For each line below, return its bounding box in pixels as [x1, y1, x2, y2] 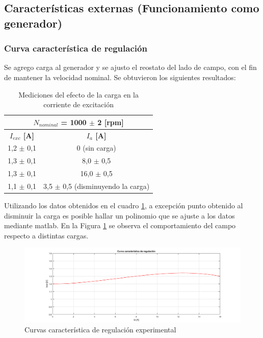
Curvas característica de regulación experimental [24, 324, 176, 335]
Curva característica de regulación [4, 42, 147, 55]
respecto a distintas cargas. [4, 230, 89, 240]
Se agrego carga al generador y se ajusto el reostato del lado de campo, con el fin [4, 62, 257, 73]
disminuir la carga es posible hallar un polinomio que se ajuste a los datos [4, 210, 235, 221]
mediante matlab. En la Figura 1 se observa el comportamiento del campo [4, 220, 236, 231]
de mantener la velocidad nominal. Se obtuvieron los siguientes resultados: [4, 71, 236, 82]
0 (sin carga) [76, 142, 116, 153]
